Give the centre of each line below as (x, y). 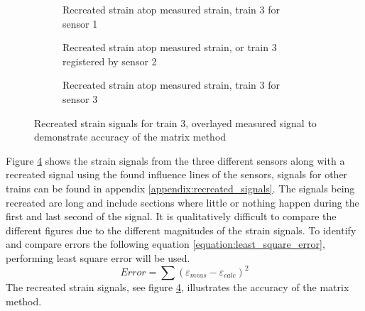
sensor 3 (80, 98)
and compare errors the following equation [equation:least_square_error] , (165, 244)
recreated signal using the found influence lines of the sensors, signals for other (177, 174)
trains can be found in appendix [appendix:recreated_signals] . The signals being (180, 188)
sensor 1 (80, 23)
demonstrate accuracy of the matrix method (130, 137)
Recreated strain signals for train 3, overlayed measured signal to (175, 122)
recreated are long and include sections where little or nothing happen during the (182, 202)
